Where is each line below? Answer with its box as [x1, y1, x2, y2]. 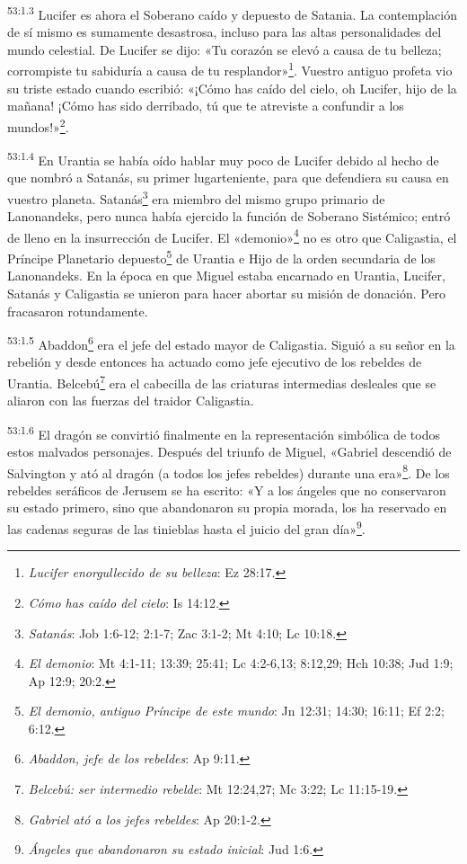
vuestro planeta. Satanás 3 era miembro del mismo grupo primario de [7, 186, 385, 208]
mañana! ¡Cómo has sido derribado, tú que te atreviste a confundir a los [7, 96, 404, 115]
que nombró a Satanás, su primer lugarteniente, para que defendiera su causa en [7, 168, 449, 187]
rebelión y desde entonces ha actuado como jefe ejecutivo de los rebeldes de [7, 352, 422, 371]
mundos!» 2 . [7, 114, 69, 136]
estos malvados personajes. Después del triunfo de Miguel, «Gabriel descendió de [7, 442, 452, 461]
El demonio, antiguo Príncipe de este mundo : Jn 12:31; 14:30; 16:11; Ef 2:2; [28, 701, 445, 720]
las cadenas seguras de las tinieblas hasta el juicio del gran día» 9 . [7, 517, 366, 538]
